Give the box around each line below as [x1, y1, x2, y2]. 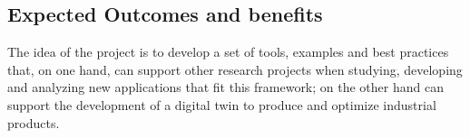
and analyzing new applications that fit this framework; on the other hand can [7, 78, 444, 97]
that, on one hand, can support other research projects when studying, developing [7, 60, 463, 78]
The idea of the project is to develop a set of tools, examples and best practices [7, 42, 449, 61]
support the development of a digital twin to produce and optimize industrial [7, 95, 436, 114]
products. [7, 113, 60, 132]
